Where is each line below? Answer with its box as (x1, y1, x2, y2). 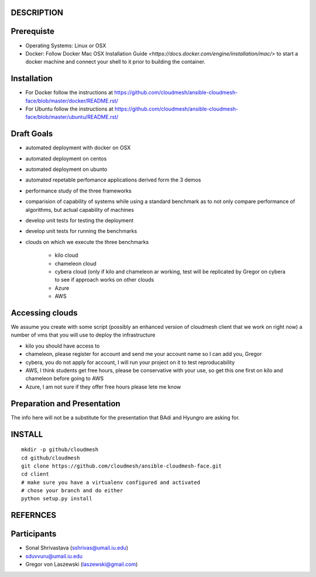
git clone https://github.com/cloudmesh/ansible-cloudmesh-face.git (21, 462, 222, 469)
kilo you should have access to (25, 342, 100, 349)
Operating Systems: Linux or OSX (25, 42, 107, 49)
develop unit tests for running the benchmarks (25, 228, 138, 235)
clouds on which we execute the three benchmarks (25, 238, 149, 245)
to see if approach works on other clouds (54, 276, 154, 283)
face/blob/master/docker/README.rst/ (25, 97, 118, 104)
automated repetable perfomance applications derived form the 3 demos (25, 176, 201, 184)
